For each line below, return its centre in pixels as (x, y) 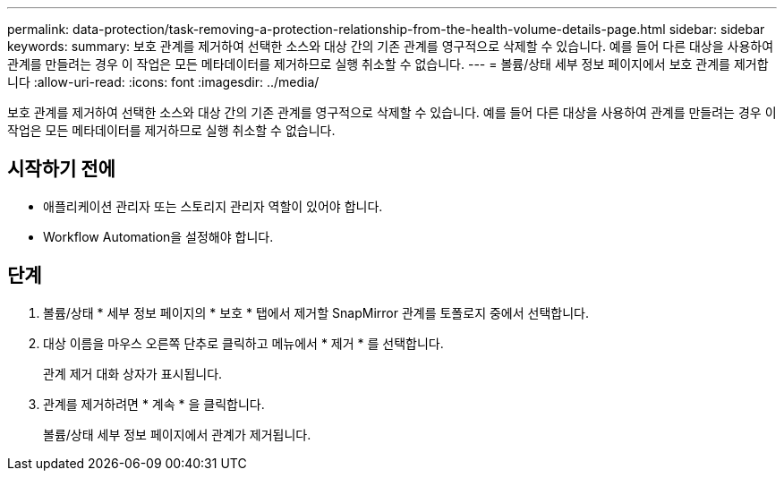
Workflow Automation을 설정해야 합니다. (158, 236)
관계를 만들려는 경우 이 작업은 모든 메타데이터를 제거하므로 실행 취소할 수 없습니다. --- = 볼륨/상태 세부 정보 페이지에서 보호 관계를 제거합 (388, 64)
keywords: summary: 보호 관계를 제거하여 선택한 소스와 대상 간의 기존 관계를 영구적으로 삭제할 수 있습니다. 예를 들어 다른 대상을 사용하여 (391, 46)
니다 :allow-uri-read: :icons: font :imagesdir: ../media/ (163, 82)
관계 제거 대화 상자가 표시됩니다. (133, 373)
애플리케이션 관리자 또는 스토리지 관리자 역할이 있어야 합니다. (213, 206)
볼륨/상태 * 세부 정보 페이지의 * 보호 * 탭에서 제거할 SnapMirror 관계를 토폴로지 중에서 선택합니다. (316, 312)
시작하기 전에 (61, 169)
